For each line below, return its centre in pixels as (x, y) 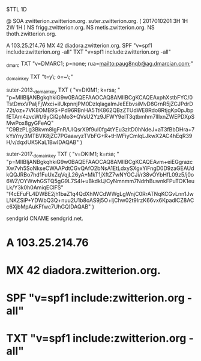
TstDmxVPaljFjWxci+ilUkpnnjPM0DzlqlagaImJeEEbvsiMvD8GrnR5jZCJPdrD (100, 104)
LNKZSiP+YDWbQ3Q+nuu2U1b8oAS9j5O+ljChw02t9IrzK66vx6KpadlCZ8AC (100, 200)
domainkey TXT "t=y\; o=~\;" (40, 77)
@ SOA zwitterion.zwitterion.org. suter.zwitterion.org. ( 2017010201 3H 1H (97, 21)
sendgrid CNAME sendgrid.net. (45, 218)
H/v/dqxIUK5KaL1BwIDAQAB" (43, 142)
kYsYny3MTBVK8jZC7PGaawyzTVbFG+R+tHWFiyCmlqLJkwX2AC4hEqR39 (99, 136)
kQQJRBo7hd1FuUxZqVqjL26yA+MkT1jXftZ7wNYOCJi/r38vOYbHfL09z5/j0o (100, 175)
